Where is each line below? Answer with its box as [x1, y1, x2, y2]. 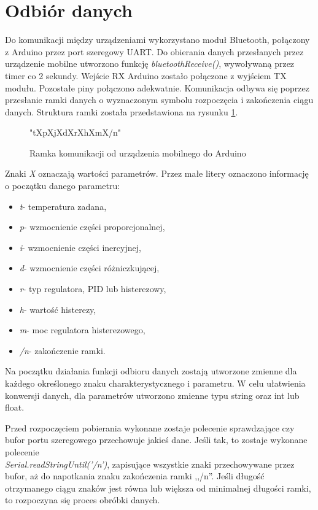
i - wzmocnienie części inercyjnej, [19, 241, 141, 253]
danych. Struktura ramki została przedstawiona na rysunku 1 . [5, 105, 238, 118]
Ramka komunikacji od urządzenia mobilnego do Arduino [29, 146, 246, 159]
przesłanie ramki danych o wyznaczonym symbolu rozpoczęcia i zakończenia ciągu [5, 93, 314, 106]
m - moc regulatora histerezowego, [19, 323, 145, 336]
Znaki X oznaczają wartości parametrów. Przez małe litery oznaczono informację [5, 167, 309, 180]
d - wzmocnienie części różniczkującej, [19, 261, 160, 274]
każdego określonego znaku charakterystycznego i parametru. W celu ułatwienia [5, 377, 306, 389]
